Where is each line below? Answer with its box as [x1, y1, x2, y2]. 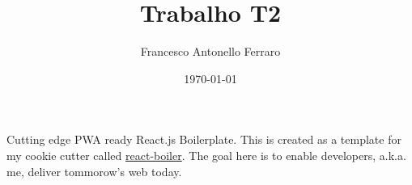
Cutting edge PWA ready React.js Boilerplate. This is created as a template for [6, 131, 401, 148]
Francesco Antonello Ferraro [140, 43, 281, 60]
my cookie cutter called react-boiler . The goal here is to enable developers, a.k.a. [6, 146, 406, 163]
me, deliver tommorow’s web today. [6, 162, 182, 179]
